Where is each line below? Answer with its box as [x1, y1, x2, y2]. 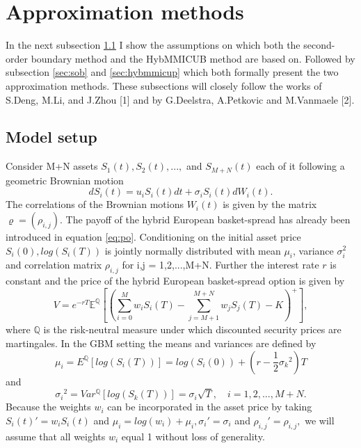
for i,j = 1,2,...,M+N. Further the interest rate [122, 257, 319, 272]
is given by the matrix [223, 197, 317, 211]
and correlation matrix [6, 257, 102, 272]
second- [303, 38, 335, 52]
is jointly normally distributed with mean [104, 243, 281, 257]
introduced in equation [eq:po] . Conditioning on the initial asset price [6, 229, 301, 243]
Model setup [6, 126, 97, 147]
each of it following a [256, 159, 345, 173]
